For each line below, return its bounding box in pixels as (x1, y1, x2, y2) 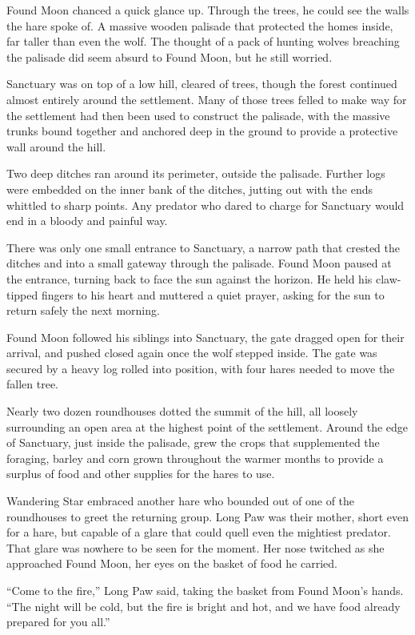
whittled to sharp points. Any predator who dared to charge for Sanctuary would (6, 196, 405, 213)
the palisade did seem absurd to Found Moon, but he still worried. (6, 48, 333, 65)
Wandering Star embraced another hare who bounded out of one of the (6, 492, 355, 509)
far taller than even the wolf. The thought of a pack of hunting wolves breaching (6, 33, 400, 50)
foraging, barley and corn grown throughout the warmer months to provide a (6, 449, 384, 466)
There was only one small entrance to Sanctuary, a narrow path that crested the (6, 239, 400, 255)
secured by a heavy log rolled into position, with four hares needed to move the (6, 360, 395, 376)
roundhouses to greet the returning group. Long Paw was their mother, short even (6, 508, 409, 524)
